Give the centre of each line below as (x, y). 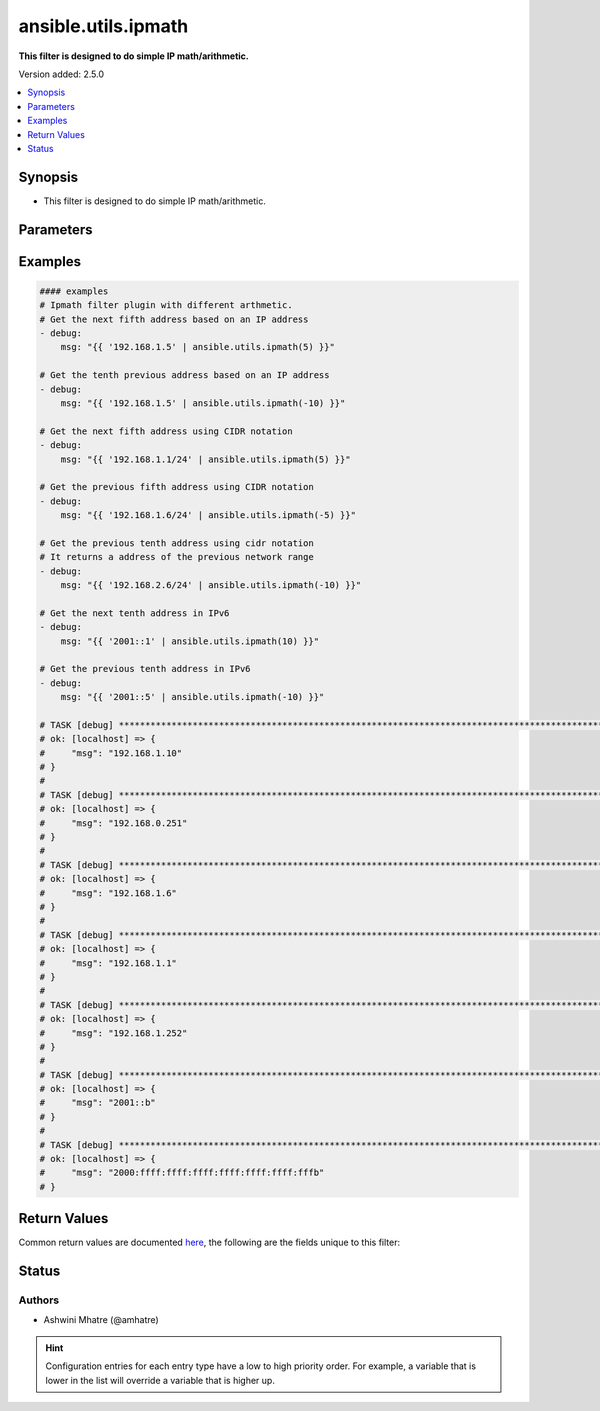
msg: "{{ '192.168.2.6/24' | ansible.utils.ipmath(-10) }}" (211, 585)
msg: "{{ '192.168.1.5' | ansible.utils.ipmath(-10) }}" (203, 403)
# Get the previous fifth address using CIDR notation (176, 487)
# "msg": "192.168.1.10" (111, 753)
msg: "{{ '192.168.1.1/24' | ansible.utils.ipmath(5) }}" (205, 459)
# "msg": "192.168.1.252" (113, 1033)
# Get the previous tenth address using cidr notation (176, 543)
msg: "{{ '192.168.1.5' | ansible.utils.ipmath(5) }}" (197, 347)
